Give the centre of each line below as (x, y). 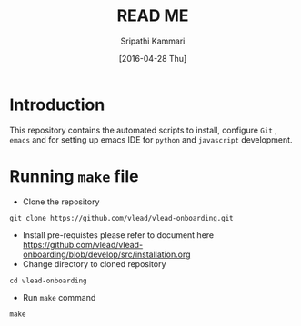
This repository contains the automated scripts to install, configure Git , (143, 130)
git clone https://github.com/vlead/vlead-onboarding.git (121, 218)
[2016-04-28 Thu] (153, 58)
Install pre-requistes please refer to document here (118, 235)
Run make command (59, 297)
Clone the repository (61, 202)
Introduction (57, 104)
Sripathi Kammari (153, 41)
